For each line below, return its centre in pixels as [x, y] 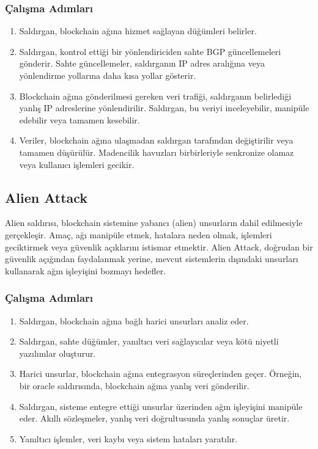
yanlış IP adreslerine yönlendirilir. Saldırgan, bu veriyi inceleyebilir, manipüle [164, 108]
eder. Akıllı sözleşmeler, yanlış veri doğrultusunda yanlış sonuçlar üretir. [154, 418]
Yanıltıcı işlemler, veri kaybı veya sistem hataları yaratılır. [128, 438]
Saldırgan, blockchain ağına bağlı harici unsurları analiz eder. [134, 320]
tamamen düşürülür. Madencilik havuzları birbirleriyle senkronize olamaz [157, 152]
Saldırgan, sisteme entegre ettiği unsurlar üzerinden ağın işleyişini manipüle [161, 406]
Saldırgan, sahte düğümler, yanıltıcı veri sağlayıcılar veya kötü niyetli [149, 341]
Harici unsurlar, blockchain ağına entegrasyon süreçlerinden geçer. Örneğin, [161, 374]
